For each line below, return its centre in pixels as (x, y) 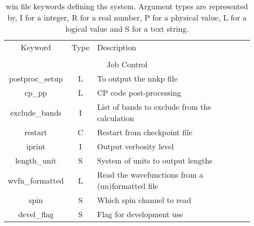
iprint (36, 146)
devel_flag (36, 214)
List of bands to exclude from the (154, 107)
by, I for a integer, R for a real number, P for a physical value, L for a (127, 17)
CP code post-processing (139, 92)
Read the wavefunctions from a (150, 175)
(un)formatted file (127, 186)
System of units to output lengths (155, 160)
